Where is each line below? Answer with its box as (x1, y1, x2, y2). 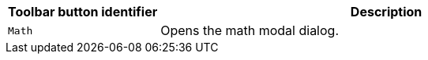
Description (350, 4, 422, 19)
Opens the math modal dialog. (160, 23, 340, 38)
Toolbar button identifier (8, 4, 158, 19)
